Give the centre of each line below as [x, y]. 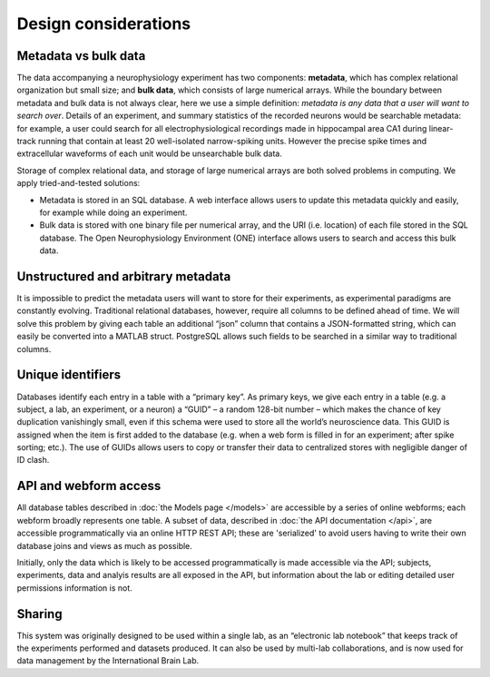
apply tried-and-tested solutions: [78, 183]
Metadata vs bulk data [81, 56]
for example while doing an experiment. [113, 212]
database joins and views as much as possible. [104, 545]
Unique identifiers [69, 375]
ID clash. [33, 460]
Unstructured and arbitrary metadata [124, 276]
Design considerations [104, 24]
